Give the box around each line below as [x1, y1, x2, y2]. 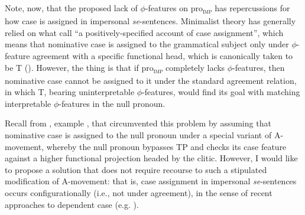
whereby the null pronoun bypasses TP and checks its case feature [46, 140, 287, 152]
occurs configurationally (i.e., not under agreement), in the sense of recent [5, 186, 272, 198]
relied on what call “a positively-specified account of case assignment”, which [5, 26, 284, 38]
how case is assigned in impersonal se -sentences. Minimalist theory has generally [5, 15, 296, 27]
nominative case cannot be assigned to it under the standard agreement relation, [5, 74, 297, 86]
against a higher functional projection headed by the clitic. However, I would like [5, 152, 298, 164]
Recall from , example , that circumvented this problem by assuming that [5, 117, 271, 129]
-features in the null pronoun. [59, 97, 166, 109]
